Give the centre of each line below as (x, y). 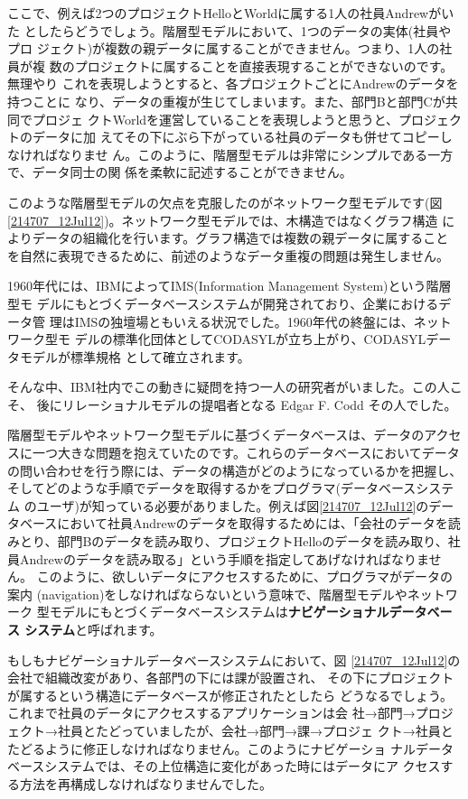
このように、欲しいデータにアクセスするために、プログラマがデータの (245, 576)
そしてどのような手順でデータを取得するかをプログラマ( (174, 488)
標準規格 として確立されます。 (160, 356)
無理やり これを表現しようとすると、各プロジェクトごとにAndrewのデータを (233, 84)
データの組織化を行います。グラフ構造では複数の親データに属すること (240, 238)
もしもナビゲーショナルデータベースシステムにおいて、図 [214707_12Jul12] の (234, 660)
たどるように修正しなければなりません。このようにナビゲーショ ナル (211, 748)
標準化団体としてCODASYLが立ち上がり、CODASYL (269, 339)
